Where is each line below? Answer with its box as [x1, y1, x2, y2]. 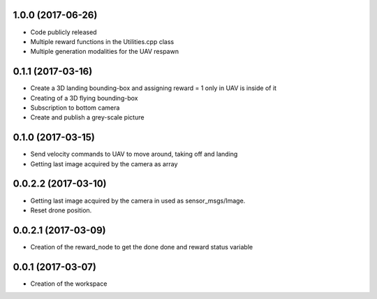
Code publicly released [30, 28, 97, 36]
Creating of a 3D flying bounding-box [30, 94, 138, 102]
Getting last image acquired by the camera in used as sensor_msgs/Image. [30, 196, 246, 205]
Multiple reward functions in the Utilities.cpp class [30, 37, 175, 45]
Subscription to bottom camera [30, 103, 120, 112]
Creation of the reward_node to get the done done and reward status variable [30, 242, 253, 251]
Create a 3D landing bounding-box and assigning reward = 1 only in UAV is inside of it [30, 84, 277, 92]
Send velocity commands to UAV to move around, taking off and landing [30, 150, 238, 159]
